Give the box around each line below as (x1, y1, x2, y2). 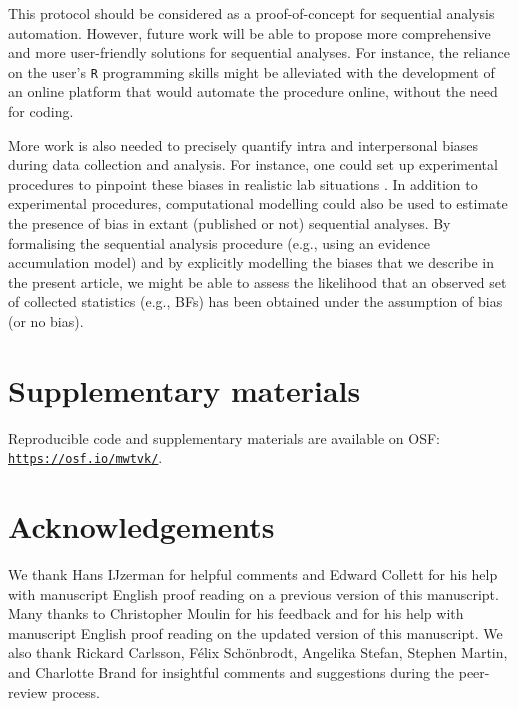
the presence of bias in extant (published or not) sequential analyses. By (8, 213, 451, 233)
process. (51, 681, 100, 702)
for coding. (8, 101, 74, 122)
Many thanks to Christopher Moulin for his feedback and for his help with (8, 603, 464, 624)
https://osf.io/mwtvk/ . (8, 447, 163, 468)
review (8, 681, 48, 702)
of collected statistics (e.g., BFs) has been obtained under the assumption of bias (8, 291, 503, 312)
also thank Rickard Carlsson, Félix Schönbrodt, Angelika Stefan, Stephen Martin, (8, 642, 508, 663)
